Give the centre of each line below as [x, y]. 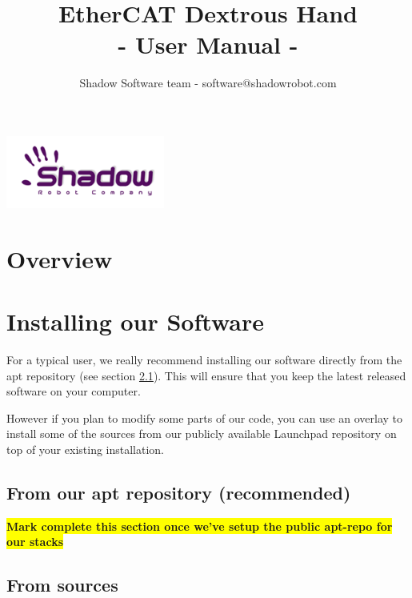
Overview [60, 258]
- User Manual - [208, 44]
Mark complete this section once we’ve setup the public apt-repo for [200, 526]
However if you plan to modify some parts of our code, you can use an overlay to [205, 417]
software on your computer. [74, 391]
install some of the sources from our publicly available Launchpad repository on [202, 433]
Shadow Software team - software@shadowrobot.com [208, 83]
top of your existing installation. [86, 449]
